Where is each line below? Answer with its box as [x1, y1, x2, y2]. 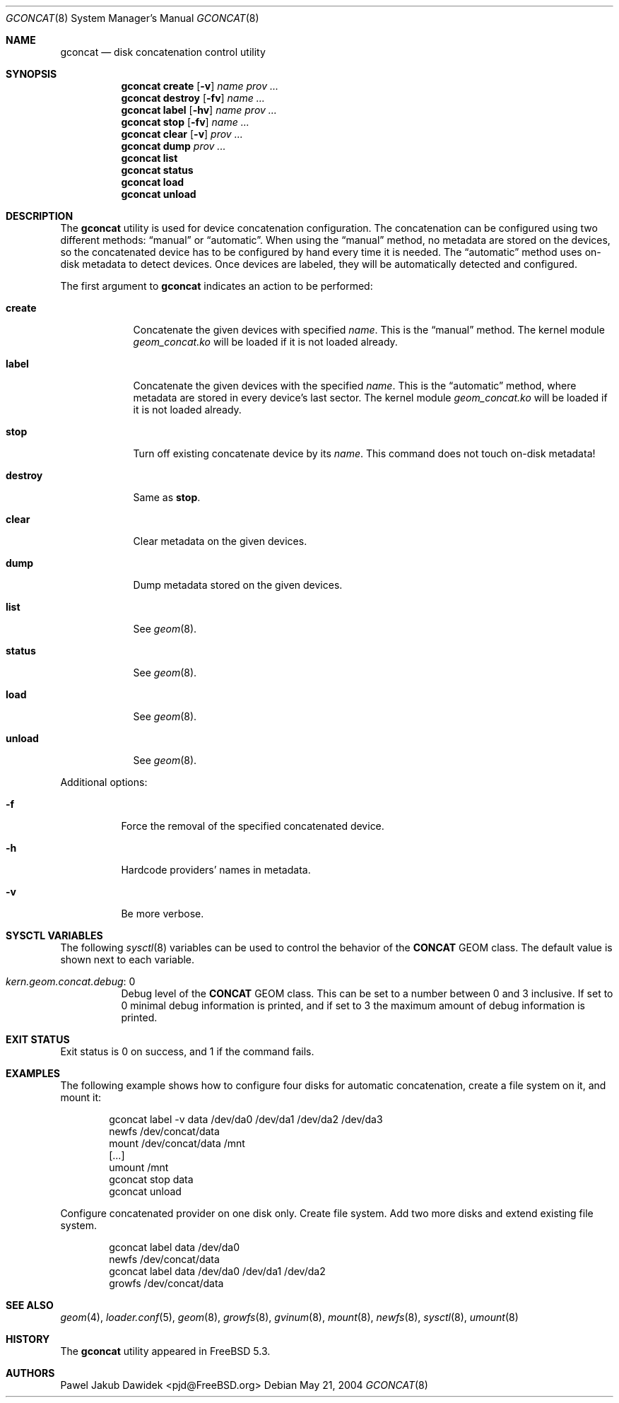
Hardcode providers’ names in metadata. [121, 864, 311, 876]
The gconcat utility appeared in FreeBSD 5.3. [60, 1345, 271, 1357]
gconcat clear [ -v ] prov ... [121, 128, 243, 140]
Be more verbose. [121, 908, 204, 920]
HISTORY [6, 1333, 50, 1345]
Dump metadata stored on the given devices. [133, 579, 343, 591]
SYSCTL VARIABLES [6, 929, 103, 941]
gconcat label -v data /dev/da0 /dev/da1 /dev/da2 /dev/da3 [109, 1113, 383, 1125]
